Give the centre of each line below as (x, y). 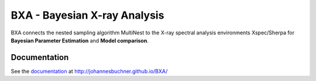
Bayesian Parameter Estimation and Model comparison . (80, 40)
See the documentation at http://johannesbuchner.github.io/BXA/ (89, 71)
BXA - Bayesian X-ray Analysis (87, 15)
